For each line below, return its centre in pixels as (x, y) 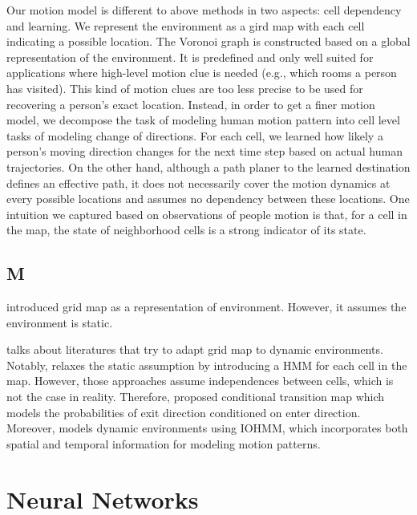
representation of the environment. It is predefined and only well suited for (190, 57)
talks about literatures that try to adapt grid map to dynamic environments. (195, 349)
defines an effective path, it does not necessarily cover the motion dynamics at (198, 182)
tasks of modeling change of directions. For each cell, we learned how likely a (195, 135)
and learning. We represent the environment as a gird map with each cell (186, 25)
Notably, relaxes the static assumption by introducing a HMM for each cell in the (207, 365)
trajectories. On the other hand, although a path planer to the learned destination (208, 166)
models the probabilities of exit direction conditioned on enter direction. (184, 412)
